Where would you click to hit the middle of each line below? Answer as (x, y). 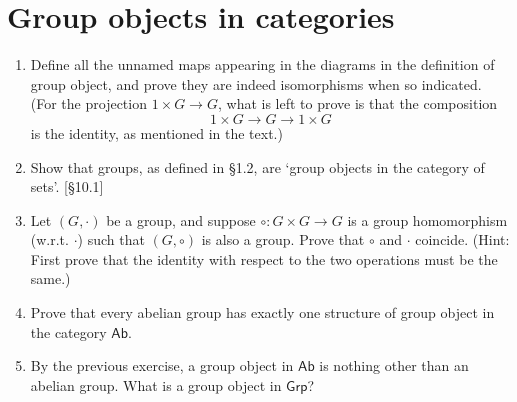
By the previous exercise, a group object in (162, 365)
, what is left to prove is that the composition (357, 103)
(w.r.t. (49, 239)
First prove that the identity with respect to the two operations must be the (264, 258)
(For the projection (88, 103)
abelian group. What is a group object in (156, 384)
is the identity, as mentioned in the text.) (156, 132)
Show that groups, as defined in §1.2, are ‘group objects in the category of (257, 166)
